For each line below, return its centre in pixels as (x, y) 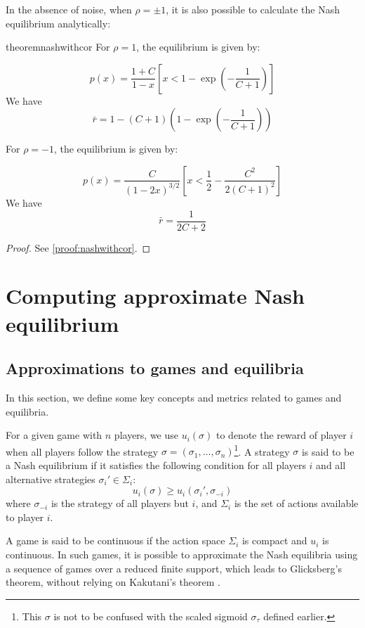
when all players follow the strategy (82, 451)
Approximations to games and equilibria (155, 368)
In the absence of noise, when (69, 9)
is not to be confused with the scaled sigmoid (151, 616)
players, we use (146, 435)
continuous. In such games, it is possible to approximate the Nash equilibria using (182, 554)
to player (25, 517)
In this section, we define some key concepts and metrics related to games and (174, 397)
